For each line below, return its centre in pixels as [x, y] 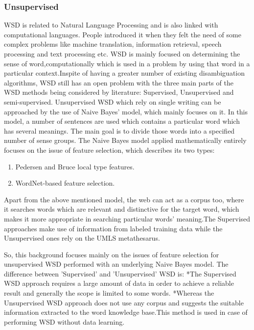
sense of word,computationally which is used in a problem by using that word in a [127, 63]
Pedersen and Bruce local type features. [75, 166]
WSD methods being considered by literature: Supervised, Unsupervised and [119, 92]
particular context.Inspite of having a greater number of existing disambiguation [125, 73]
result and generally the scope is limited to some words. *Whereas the [109, 293]
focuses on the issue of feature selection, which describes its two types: [109, 150]
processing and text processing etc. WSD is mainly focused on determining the [122, 54]
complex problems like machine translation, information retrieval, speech [113, 44]
